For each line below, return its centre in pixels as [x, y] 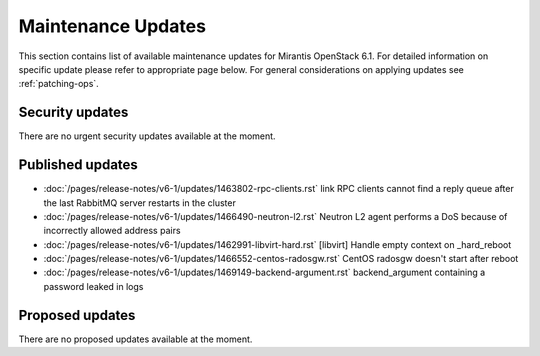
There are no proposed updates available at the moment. [135, 339]
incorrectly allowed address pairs [112, 231]
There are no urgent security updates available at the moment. [147, 136]
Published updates [78, 165]
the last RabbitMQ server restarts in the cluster [140, 202]
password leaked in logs [93, 286]
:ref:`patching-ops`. [58, 84]
